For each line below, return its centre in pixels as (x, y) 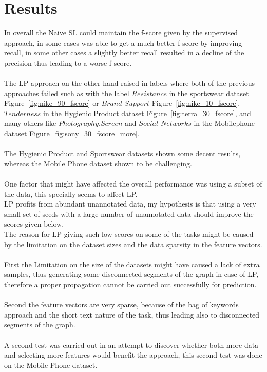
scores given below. (34, 224)
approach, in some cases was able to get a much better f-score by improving (123, 42)
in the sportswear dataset (209, 93)
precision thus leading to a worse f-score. (68, 62)
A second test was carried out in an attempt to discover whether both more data (131, 345)
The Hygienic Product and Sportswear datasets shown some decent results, (122, 153)
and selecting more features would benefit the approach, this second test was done (133, 355)
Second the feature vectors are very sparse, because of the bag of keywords (121, 304)
